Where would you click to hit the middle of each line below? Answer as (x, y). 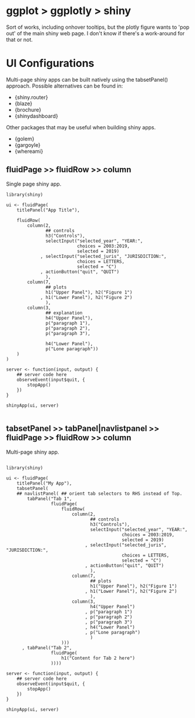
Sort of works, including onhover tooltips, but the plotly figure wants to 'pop (98, 27)
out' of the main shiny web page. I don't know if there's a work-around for (95, 33)
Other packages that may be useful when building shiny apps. (81, 127)
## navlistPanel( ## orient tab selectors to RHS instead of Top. (100, 494)
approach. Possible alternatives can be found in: (65, 86)
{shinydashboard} (36, 116)
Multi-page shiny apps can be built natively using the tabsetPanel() (87, 79)
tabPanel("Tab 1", (50, 499)
